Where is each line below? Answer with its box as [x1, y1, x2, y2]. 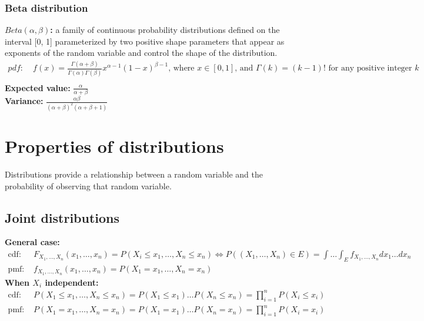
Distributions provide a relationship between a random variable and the [5, 168, 263, 180]
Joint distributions [5, 208, 120, 226]
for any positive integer [328, 64, 412, 73]
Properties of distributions [5, 134, 224, 158]
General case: [5, 236, 60, 248]
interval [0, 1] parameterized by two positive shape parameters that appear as [5, 35, 285, 47]
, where [168, 64, 195, 73]
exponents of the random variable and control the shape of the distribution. [5, 46, 278, 59]
